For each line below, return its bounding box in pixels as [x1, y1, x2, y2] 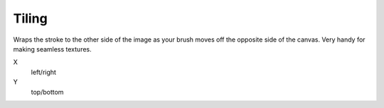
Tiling [13, 11, 48, 26]
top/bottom [31, 88, 64, 96]
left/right [31, 68, 57, 76]
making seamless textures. [13, 44, 92, 53]
